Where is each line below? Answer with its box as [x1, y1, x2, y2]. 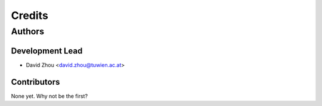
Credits [11, 9, 49, 22]
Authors [11, 26, 45, 37]
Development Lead [11, 46, 83, 56]
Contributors [11, 77, 60, 87]
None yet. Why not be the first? [11, 92, 88, 99]
